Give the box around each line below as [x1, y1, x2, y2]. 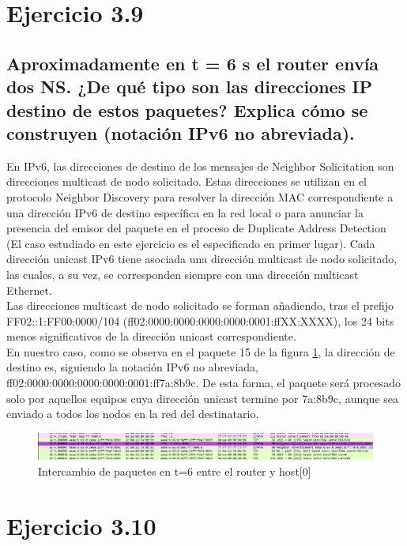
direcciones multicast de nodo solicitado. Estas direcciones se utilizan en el [6, 173, 367, 190]
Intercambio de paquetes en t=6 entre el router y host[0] [38, 462, 311, 479]
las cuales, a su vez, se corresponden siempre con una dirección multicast [6, 265, 359, 282]
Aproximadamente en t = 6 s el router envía [6, 51, 379, 75]
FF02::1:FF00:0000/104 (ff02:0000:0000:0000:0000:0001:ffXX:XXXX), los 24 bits [6, 312, 394, 329]
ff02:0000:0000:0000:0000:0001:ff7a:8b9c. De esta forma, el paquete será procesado [6, 375, 401, 391]
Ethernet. [6, 281, 52, 298]
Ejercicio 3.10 [6, 509, 156, 541]
